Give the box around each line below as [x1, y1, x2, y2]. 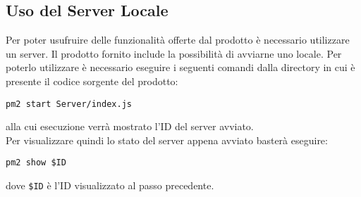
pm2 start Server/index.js [6, 99, 132, 109]
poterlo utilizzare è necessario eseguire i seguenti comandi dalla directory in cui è [6, 60, 355, 75]
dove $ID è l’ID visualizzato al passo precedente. [6, 178, 214, 193]
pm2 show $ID [6, 158, 66, 168]
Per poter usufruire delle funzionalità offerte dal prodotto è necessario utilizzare [6, 32, 350, 47]
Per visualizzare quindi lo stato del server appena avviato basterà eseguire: [6, 132, 328, 147]
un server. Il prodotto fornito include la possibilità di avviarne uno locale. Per [6, 46, 342, 61]
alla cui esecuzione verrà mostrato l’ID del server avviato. [6, 119, 254, 134]
